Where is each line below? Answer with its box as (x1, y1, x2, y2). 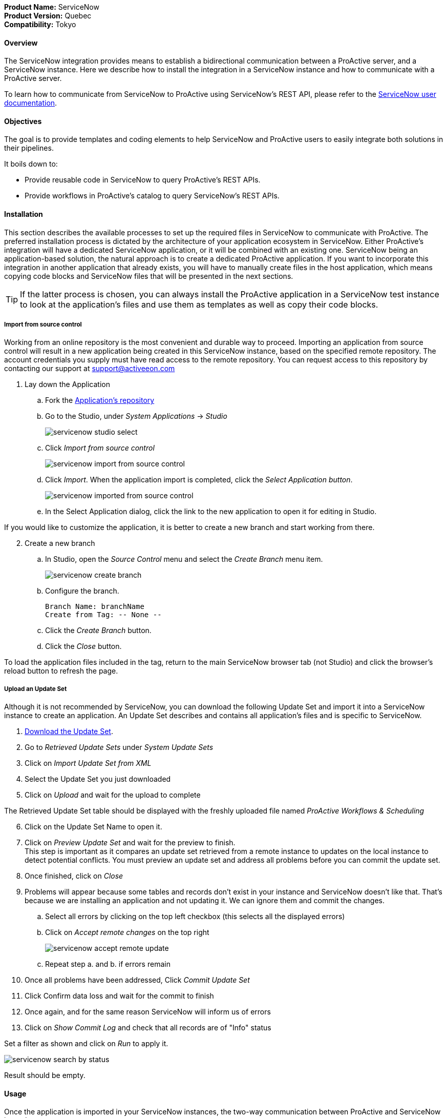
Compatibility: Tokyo (4, 20, 76, 29)
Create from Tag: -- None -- (45, 611, 162, 619)
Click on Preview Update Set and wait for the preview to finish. (25, 838, 236, 847)
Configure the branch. (45, 586, 119, 596)
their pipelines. (4, 144, 54, 153)
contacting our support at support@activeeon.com (4, 364, 175, 373)
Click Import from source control (45, 443, 155, 453)
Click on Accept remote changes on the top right (45, 928, 209, 937)
